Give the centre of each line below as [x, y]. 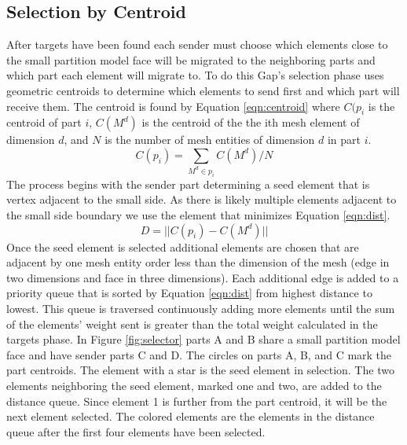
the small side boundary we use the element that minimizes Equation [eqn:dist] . [198, 215]
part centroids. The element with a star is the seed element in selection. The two [200, 370]
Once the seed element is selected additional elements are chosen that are [183, 246]
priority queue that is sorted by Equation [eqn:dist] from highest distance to [189, 293]
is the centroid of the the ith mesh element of [251, 122]
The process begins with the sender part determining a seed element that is [188, 184]
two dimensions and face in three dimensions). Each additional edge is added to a [203, 277]
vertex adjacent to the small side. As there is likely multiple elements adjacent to [202, 199]
